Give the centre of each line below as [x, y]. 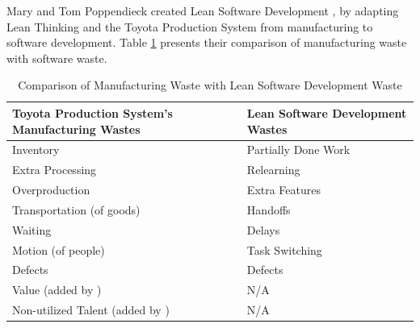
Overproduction [51, 190]
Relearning [273, 170]
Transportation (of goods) [76, 209]
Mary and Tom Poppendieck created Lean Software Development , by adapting [203, 10]
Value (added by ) [57, 290]
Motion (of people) [59, 249]
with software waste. [57, 58]
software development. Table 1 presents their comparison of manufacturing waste [207, 42]
